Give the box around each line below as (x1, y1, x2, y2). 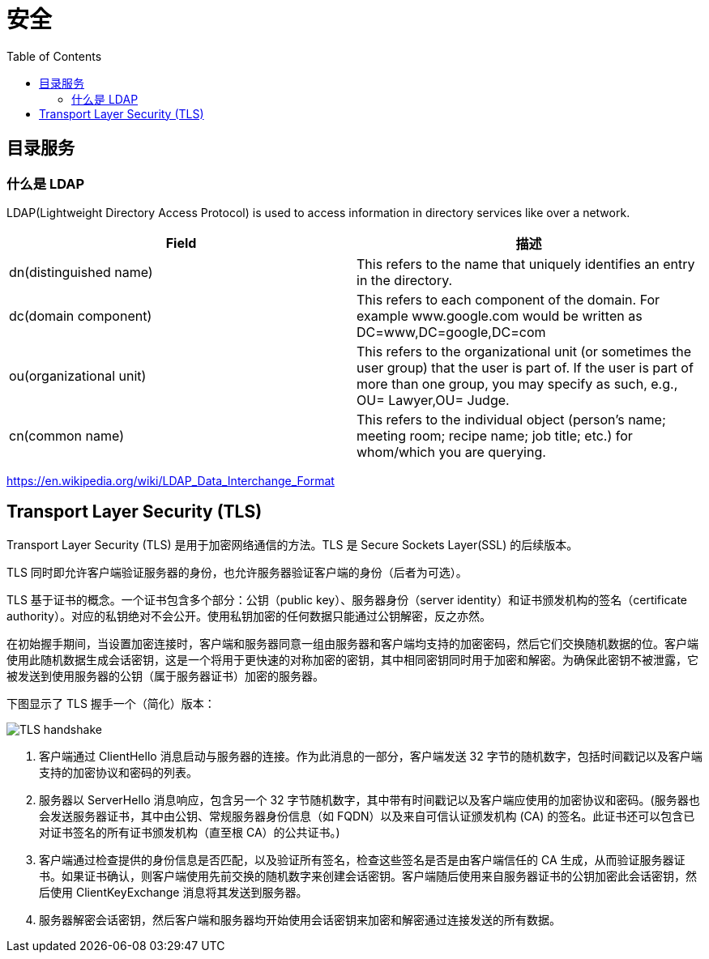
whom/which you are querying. (357, 443, 546, 460)
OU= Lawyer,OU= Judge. (357, 391, 510, 408)
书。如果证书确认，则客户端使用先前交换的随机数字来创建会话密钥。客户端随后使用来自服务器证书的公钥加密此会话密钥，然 (39, 868, 697, 883)
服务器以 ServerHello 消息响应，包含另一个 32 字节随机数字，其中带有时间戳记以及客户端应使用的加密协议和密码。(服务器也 (39, 792, 700, 807)
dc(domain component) (9, 307, 152, 324)
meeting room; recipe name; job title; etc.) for (357, 427, 633, 444)
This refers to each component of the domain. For (357, 291, 660, 308)
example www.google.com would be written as (357, 307, 643, 324)
